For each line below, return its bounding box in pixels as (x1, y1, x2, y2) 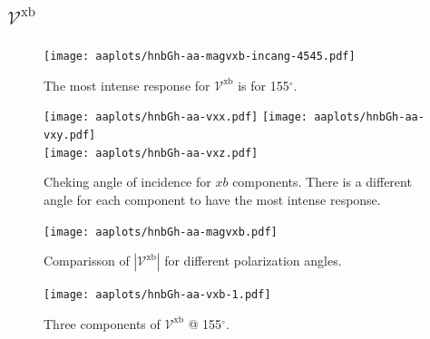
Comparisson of (44, 251, 130, 270)
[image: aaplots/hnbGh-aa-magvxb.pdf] (44, 225, 278, 238)
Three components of (44, 314, 161, 333)
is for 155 (238, 75, 289, 94)
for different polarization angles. (164, 251, 342, 270)
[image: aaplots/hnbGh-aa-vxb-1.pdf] (44, 288, 271, 302)
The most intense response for (44, 75, 210, 94)
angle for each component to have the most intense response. (44, 190, 381, 209)
